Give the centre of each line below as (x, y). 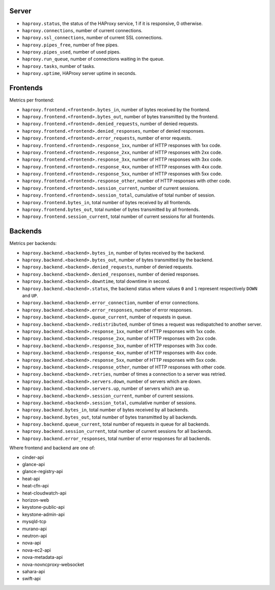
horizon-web (36, 500)
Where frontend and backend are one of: (52, 448)
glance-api (34, 464)
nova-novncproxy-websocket (53, 564)
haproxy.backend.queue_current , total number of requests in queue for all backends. (116, 424)
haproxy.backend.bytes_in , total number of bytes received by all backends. (106, 410)
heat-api (31, 478)
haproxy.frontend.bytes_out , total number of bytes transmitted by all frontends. (111, 210)
